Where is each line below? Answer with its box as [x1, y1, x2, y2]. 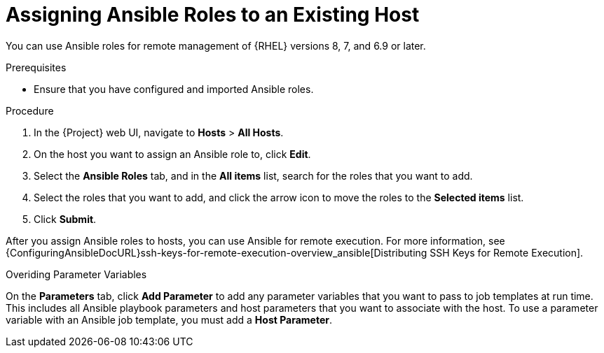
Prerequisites [6, 61, 67, 73]
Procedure [6, 104, 54, 117]
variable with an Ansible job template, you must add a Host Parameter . [6, 313, 333, 326]
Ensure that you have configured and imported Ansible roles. [34, 82, 314, 95]
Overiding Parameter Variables [6, 268, 147, 280]
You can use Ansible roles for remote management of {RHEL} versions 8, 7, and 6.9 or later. [6, 39, 426, 52]
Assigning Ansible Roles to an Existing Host [6, 3, 420, 27]
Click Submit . [34, 212, 97, 225]
